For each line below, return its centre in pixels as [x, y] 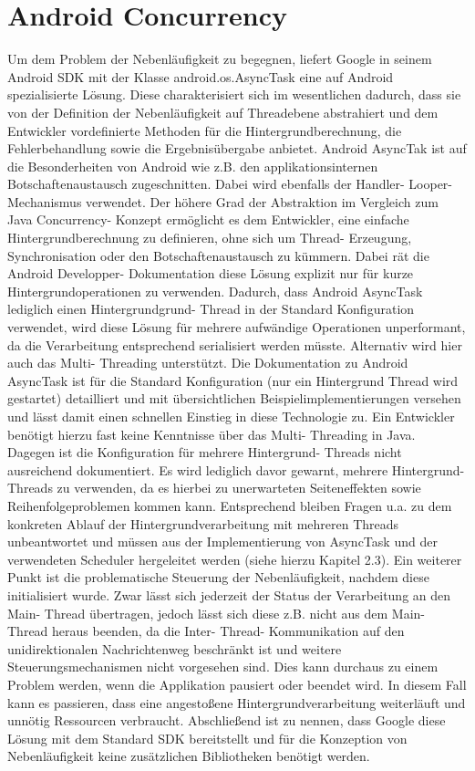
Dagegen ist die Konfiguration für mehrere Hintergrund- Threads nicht [205, 452]
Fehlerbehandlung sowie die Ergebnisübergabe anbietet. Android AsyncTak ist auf [237, 148]
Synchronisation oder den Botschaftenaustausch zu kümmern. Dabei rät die [218, 255]
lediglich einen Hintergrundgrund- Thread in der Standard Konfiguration [211, 309]
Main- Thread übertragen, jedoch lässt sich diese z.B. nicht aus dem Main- [217, 613]
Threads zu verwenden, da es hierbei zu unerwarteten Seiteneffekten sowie [214, 488]
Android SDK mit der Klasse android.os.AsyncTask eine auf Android [201, 76]
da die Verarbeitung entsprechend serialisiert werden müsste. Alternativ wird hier [235, 344]
